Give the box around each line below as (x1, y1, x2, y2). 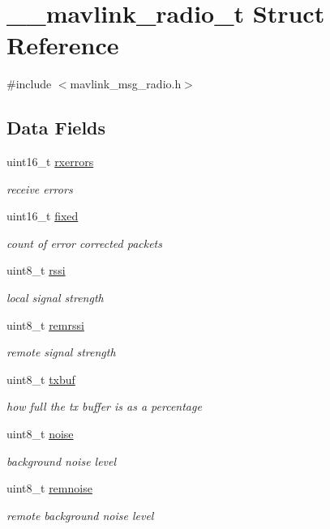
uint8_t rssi (6, 262, 66, 279)
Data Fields (6, 115, 106, 140)
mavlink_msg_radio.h (70, 75, 182, 92)
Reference (6, 28, 119, 62)
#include (6, 75, 52, 92)
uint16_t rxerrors (6, 153, 94, 170)
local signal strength (6, 289, 104, 306)
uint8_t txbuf (6, 370, 75, 387)
